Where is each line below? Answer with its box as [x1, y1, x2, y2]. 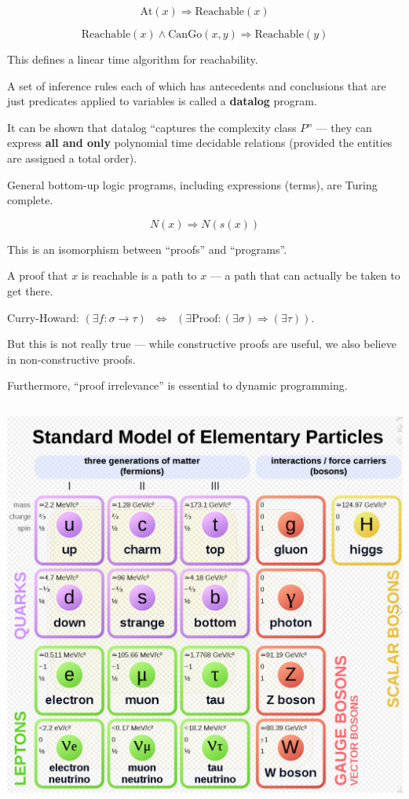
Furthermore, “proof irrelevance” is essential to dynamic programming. [7, 377, 348, 394]
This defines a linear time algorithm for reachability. [7, 51, 258, 67]
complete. [7, 192, 53, 208]
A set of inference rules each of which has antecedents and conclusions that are [7, 77, 386, 93]
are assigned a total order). [7, 149, 137, 166]
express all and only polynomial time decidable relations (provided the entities [7, 134, 393, 151]
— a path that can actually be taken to [210, 267, 400, 284]
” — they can [307, 119, 372, 135]
